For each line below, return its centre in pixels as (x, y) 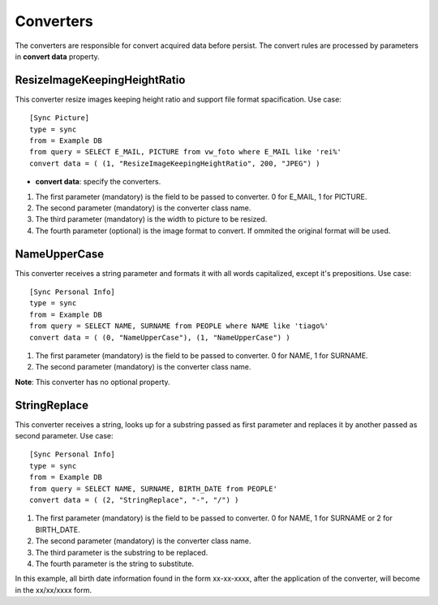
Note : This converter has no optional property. (92, 382)
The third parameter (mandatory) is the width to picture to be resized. (151, 219)
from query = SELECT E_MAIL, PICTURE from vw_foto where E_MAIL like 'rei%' (186, 152)
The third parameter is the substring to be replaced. (122, 552)
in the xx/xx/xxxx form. (54, 590)
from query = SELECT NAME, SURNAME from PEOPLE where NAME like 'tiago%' (179, 326)
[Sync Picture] (60, 118)
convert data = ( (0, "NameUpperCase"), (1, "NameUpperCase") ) (160, 337)
